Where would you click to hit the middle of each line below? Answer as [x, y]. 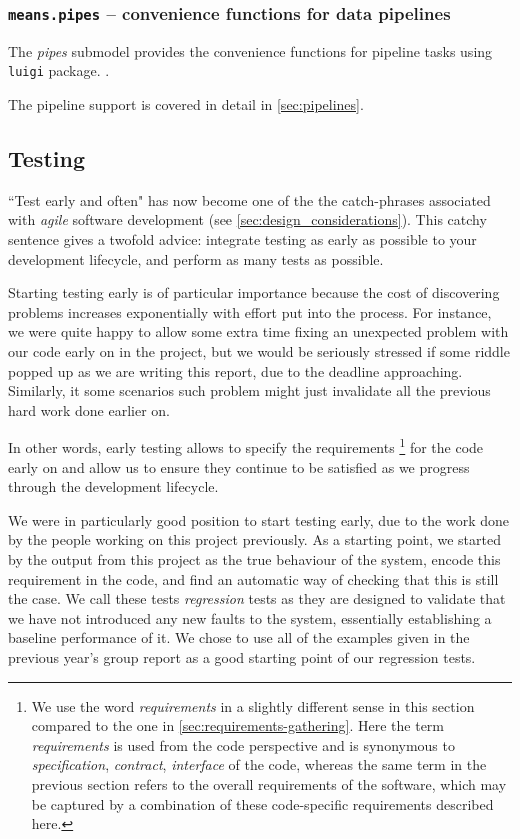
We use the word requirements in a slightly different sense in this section [253, 705]
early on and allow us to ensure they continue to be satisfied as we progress [239, 466]
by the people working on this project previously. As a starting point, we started [254, 539]
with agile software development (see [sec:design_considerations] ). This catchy [247, 219]
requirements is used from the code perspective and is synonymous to [243, 744]
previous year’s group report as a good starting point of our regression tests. [242, 656]
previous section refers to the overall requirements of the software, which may [269, 783]
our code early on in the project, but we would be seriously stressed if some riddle [259, 350]
